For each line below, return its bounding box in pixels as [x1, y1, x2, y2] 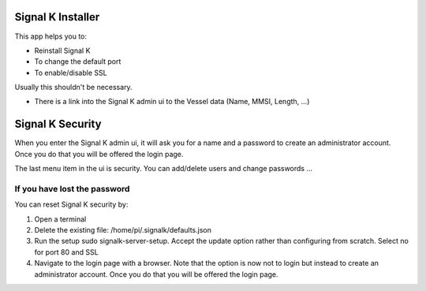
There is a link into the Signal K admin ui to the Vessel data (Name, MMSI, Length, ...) [34, 97, 310, 106]
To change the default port [34, 57, 121, 66]
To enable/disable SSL [34, 68, 107, 77]
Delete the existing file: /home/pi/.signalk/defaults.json [34, 226, 212, 235]
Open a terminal [34, 214, 87, 224]
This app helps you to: [14, 32, 87, 41]
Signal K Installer [14, 10, 100, 24]
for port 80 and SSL [34, 247, 99, 256]
